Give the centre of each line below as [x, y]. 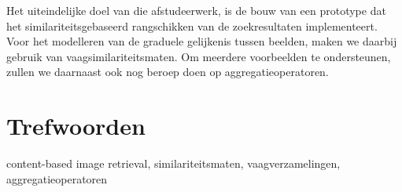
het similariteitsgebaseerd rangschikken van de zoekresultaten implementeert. [192, 25]
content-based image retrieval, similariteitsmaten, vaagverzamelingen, [173, 163]
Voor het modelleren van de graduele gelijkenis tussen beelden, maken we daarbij [202, 41]
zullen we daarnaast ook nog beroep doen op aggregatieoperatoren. [168, 72]
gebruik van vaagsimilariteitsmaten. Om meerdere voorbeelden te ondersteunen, [199, 56]
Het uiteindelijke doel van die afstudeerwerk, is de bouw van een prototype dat [196, 10]
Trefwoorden [76, 126]
